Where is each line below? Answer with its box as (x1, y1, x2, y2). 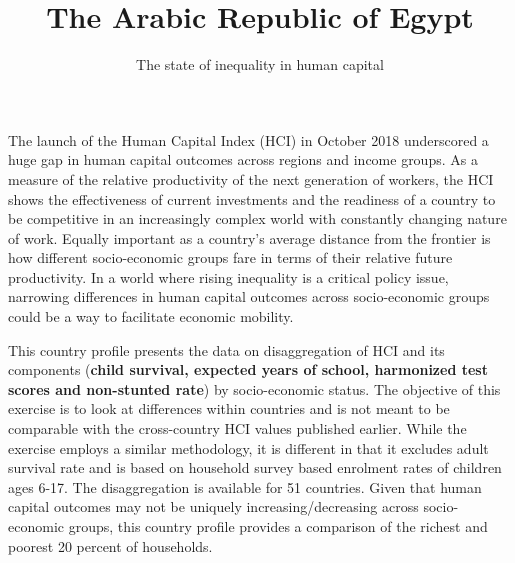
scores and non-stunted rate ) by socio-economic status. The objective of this (8, 378, 501, 399)
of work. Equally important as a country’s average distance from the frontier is (8, 227, 491, 248)
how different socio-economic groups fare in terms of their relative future (8, 247, 453, 268)
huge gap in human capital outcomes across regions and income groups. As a (8, 149, 478, 170)
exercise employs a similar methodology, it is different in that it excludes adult (8, 437, 489, 458)
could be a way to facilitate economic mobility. (8, 306, 294, 327)
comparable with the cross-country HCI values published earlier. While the (8, 418, 467, 439)
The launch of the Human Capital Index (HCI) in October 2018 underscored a (8, 129, 489, 150)
